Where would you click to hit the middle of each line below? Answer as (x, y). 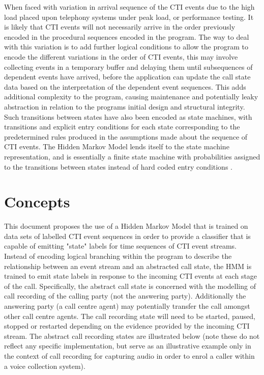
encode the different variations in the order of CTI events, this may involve (121, 56)
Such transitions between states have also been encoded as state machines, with (128, 116)
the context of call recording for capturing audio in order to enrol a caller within (129, 355)
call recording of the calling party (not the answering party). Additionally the (125, 296)
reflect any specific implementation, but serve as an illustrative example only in (128, 346)
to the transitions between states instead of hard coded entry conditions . (118, 166)
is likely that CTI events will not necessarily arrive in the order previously (120, 27)
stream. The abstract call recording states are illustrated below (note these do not (132, 336)
